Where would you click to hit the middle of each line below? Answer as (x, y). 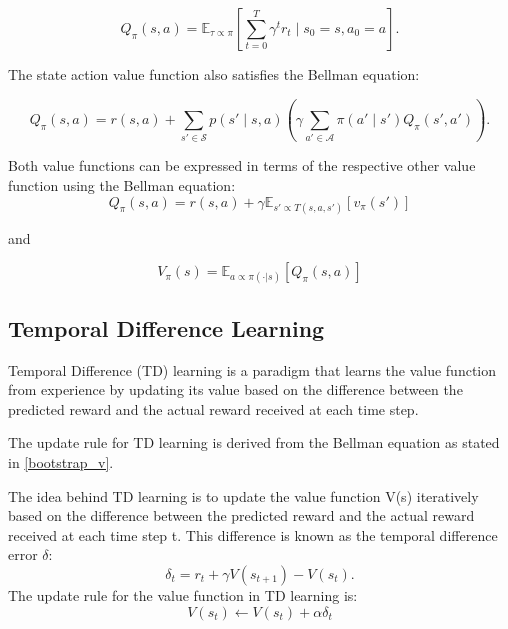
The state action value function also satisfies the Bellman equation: (214, 74)
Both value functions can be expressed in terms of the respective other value (242, 165)
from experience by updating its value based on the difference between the (235, 389)
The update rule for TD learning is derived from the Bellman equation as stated (254, 442)
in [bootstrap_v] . (61, 462)
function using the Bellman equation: (122, 184)
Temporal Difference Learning (166, 327)
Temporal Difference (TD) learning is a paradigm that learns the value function (252, 369)
